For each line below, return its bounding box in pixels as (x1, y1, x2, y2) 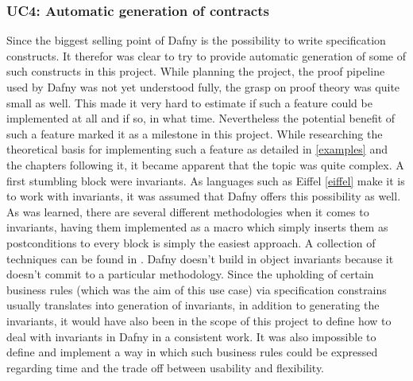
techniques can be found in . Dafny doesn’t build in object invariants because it (6, 250, 394, 266)
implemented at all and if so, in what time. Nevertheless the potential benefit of (6, 110, 396, 126)
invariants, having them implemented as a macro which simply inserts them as (6, 219, 388, 235)
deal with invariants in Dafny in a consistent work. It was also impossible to (6, 328, 376, 344)
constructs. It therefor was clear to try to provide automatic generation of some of (6, 47, 406, 64)
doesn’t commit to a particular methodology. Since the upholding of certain (6, 266, 374, 282)
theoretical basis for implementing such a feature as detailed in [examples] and (6, 141, 388, 157)
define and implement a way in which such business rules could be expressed (6, 344, 378, 360)
